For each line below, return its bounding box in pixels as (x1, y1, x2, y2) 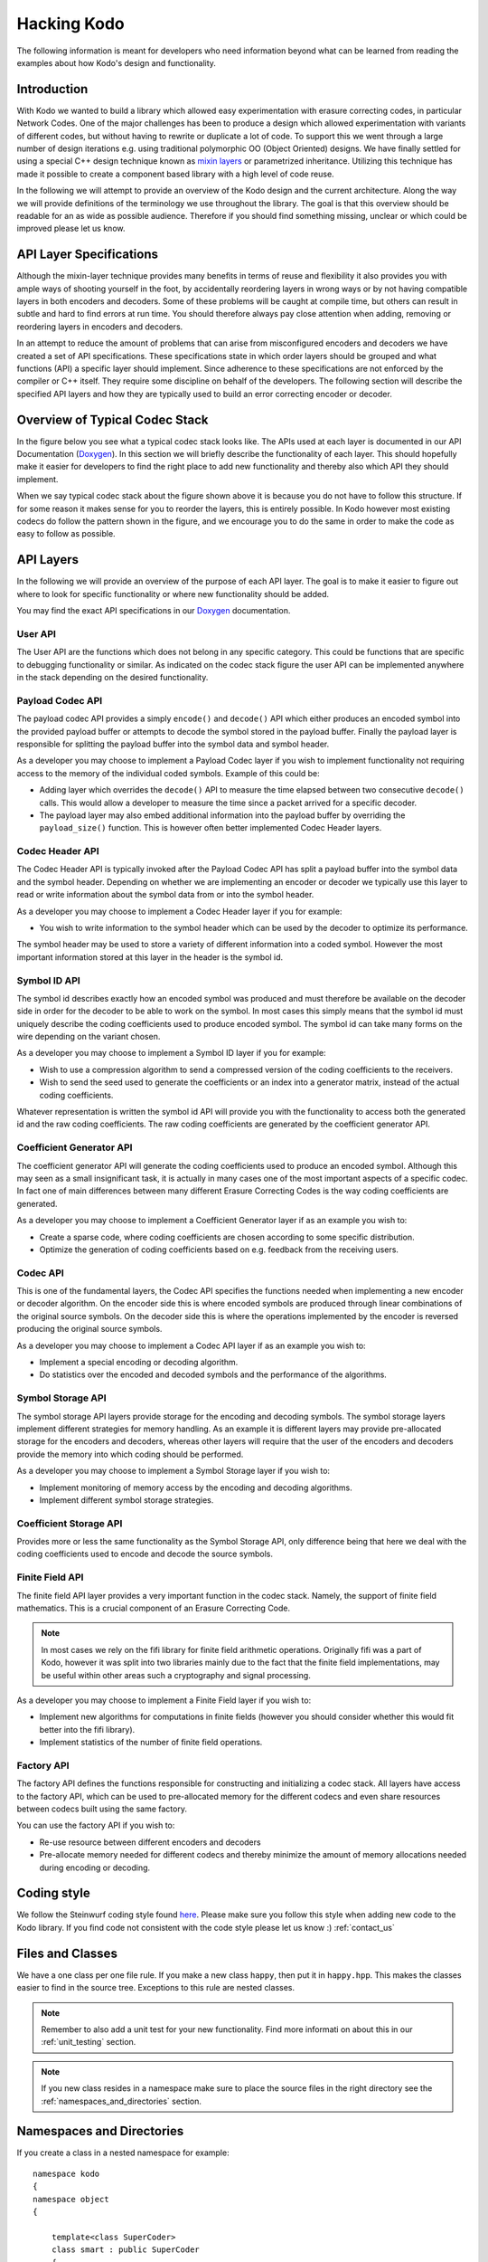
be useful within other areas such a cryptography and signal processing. (41, 1669, 311, 1680)
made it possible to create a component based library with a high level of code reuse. (16, 168, 334, 179)
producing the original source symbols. (16, 1324, 163, 1335)
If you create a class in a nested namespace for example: (16, 2147, 230, 2158)
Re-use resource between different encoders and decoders (39, 1837, 261, 1848)
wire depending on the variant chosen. (16, 1031, 161, 1042)
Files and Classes (16, 1945, 117, 1961)
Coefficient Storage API (16, 1516, 123, 1529)
